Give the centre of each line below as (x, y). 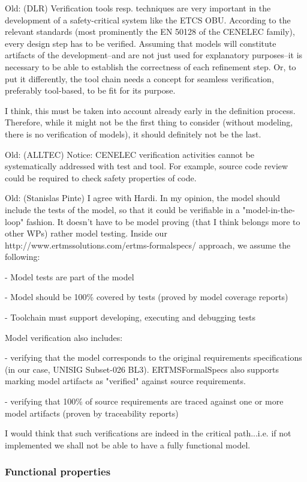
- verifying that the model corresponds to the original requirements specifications (153, 357)
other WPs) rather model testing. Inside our (86, 233)
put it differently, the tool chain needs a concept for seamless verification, (139, 78)
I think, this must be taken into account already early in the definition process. (150, 110)
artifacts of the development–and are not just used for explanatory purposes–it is (154, 55)
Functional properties (58, 471)
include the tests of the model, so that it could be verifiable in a (122, 209)
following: (22, 257)
